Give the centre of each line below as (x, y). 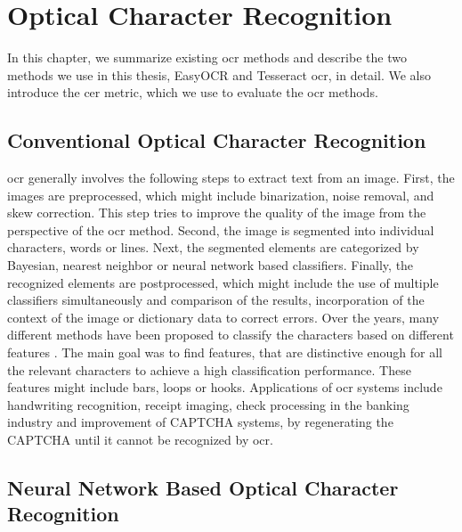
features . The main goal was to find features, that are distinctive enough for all (225, 352)
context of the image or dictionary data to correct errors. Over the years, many (223, 317)
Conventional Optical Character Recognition (217, 140)
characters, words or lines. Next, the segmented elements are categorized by (213, 247)
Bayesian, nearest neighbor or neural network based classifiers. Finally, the (211, 265)
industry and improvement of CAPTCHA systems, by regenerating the (200, 422)
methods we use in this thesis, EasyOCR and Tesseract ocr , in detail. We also (219, 74)
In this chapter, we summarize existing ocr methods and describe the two (207, 57)
